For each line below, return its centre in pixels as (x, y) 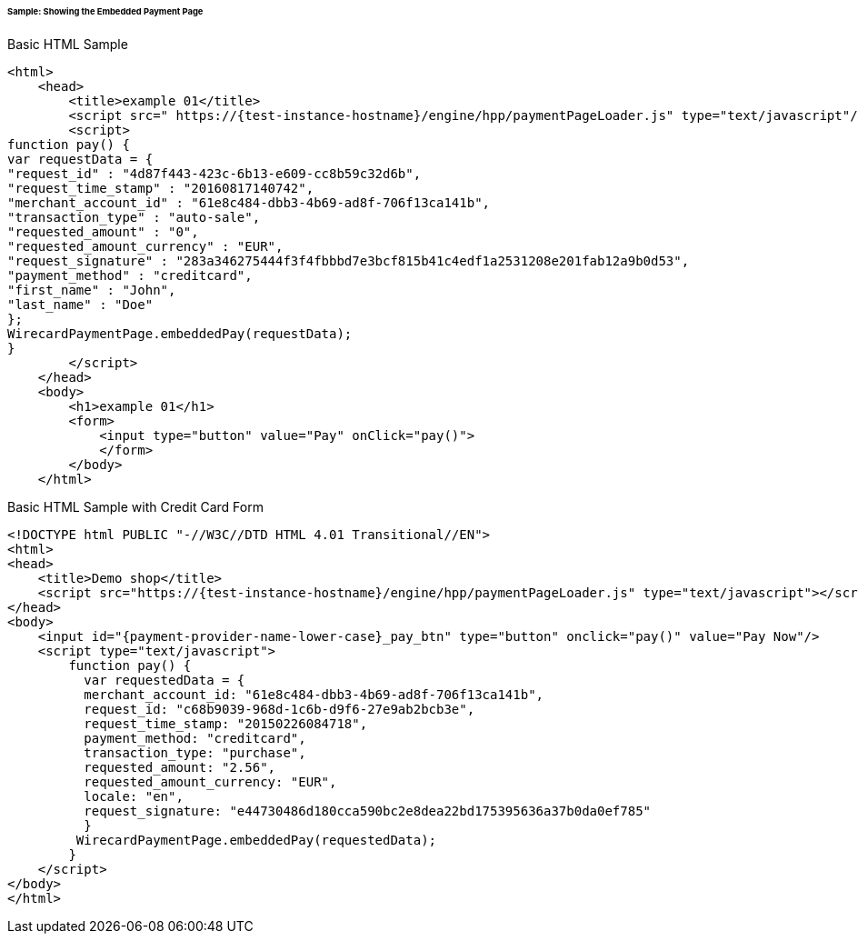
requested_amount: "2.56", (180, 767)
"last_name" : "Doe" (80, 304)
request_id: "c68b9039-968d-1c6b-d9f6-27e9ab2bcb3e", (279, 709)
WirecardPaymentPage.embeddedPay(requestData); (180, 333)
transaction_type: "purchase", (195, 752)
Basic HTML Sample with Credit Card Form (135, 506)
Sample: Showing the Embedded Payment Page (105, 11)
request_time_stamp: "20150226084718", (226, 723)
